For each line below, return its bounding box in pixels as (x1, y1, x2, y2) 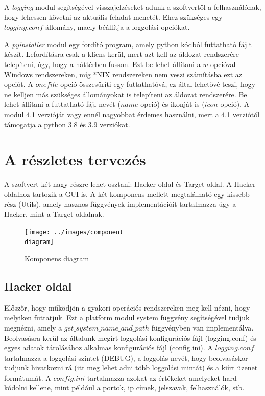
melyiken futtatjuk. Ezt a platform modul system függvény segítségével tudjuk (4, 312, 250, 323)
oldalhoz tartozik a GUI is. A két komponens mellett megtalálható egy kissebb (4, 188, 250, 199)
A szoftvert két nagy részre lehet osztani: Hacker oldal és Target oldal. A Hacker (4, 179, 256, 189)
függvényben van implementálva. (151, 322, 254, 333)
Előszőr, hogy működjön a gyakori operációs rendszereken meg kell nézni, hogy (4, 302, 250, 313)
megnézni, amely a (4, 322, 62, 333)
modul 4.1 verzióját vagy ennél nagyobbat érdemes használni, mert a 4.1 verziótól (4, 108, 260, 119)
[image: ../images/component (25, 228, 124, 236)
